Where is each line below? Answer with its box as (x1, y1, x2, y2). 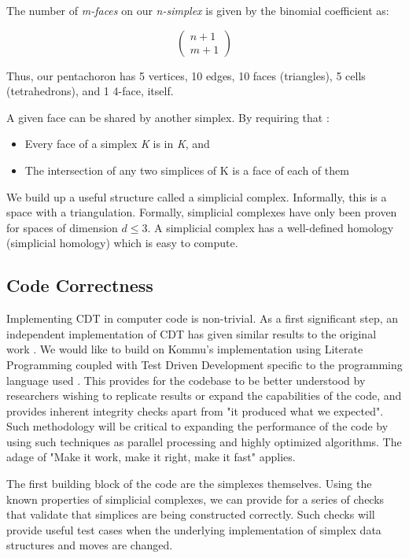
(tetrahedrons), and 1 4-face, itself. (6, 83, 174, 99)
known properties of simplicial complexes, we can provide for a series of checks (6, 490, 385, 507)
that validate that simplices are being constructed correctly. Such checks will (6, 506, 375, 523)
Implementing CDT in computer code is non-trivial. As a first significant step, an (6, 310, 399, 327)
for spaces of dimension (6, 219, 118, 235)
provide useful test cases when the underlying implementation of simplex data (6, 521, 381, 538)
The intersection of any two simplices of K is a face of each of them (24, 161, 349, 178)
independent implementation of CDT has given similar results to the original (6, 325, 377, 342)
